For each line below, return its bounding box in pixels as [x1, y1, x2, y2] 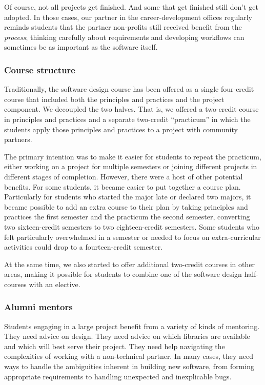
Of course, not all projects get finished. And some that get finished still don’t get [4, 2, 258, 12]
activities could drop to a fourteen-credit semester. [4, 241, 163, 252]
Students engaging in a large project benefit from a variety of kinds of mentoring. [4, 320, 260, 331]
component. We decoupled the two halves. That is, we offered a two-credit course [4, 104, 259, 114]
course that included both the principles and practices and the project [4, 93, 225, 104]
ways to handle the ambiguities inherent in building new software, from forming [4, 361, 255, 372]
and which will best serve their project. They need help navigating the [4, 340, 225, 351]
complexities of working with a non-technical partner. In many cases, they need [4, 351, 254, 361]
